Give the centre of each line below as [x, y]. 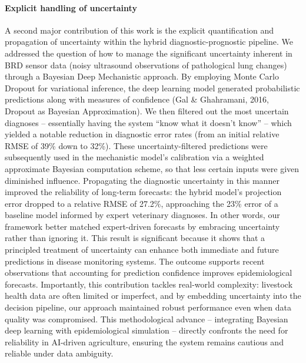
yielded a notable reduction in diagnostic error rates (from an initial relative [142, 134]
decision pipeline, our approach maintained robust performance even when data [148, 307]
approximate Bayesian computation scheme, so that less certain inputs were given [152, 168]
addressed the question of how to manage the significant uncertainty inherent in [149, 53]
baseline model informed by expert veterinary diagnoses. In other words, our [142, 215]
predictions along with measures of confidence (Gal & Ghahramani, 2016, [137, 99]
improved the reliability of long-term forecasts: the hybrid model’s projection [143, 192]
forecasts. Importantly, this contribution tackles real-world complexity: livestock [149, 284]
